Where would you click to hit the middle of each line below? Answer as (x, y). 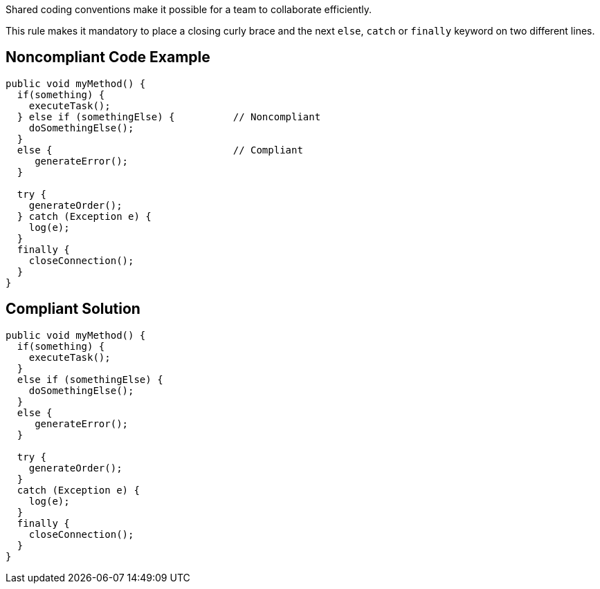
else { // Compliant (160, 150)
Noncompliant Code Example (108, 57)
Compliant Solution (73, 309)
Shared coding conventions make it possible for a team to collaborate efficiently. (189, 9)
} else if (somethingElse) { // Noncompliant (169, 116)
